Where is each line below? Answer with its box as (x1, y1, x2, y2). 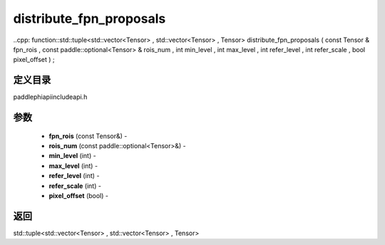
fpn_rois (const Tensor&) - (48, 132, 128, 140)
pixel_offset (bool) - (48, 191, 108, 199)
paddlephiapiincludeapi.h (13, 93, 88, 101)
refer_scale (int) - (48, 182, 101, 190)
